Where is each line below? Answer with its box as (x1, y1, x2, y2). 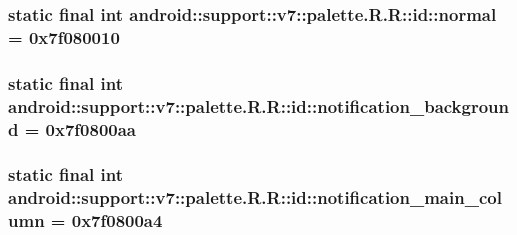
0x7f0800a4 (71, 208, 163, 233)
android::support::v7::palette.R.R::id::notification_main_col (8, 185, 502, 210)
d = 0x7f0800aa (8, 116, 137, 141)
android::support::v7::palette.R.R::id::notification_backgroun (8, 93, 510, 118)
